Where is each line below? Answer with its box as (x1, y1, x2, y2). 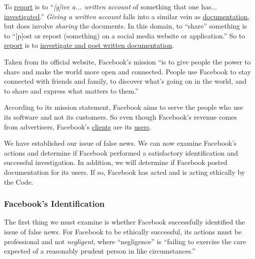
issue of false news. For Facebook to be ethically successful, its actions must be (4, 226, 242, 236)
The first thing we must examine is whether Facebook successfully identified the (4, 217, 245, 227)
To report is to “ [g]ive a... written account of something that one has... (4, 1, 217, 11)
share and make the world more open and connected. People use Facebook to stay (4, 66, 251, 76)
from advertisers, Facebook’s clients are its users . (4, 121, 152, 131)
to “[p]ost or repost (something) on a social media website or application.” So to (4, 30, 245, 40)
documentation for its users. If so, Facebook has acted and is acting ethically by (4, 166, 245, 177)
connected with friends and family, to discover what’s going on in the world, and (4, 76, 247, 86)
